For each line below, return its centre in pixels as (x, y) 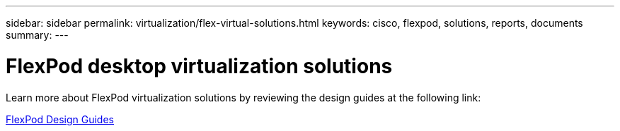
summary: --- (37, 35)
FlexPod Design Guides (60, 119)
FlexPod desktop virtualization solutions (199, 66)
